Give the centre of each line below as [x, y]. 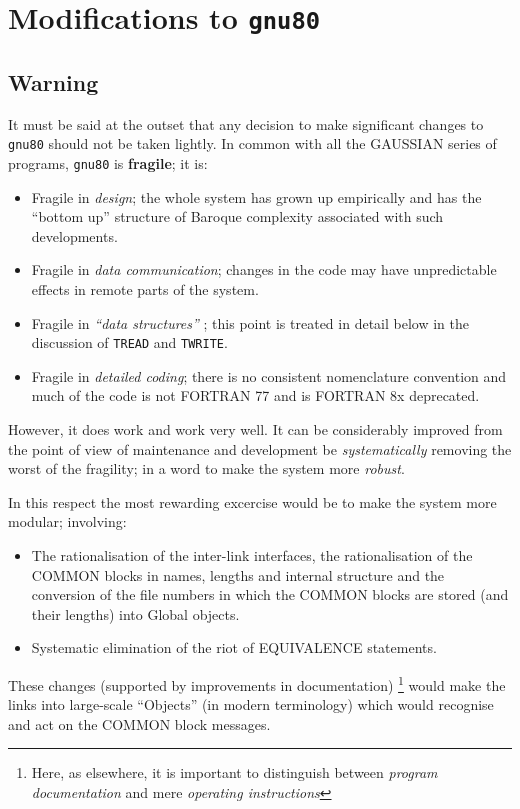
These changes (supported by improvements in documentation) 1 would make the [257, 683]
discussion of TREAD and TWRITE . [129, 342]
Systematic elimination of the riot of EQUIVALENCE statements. [234, 647]
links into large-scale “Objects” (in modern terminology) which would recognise [251, 704]
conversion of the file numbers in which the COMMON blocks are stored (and [270, 594]
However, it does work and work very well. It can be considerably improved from [255, 429]
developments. [74, 235]
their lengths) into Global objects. [135, 613]
